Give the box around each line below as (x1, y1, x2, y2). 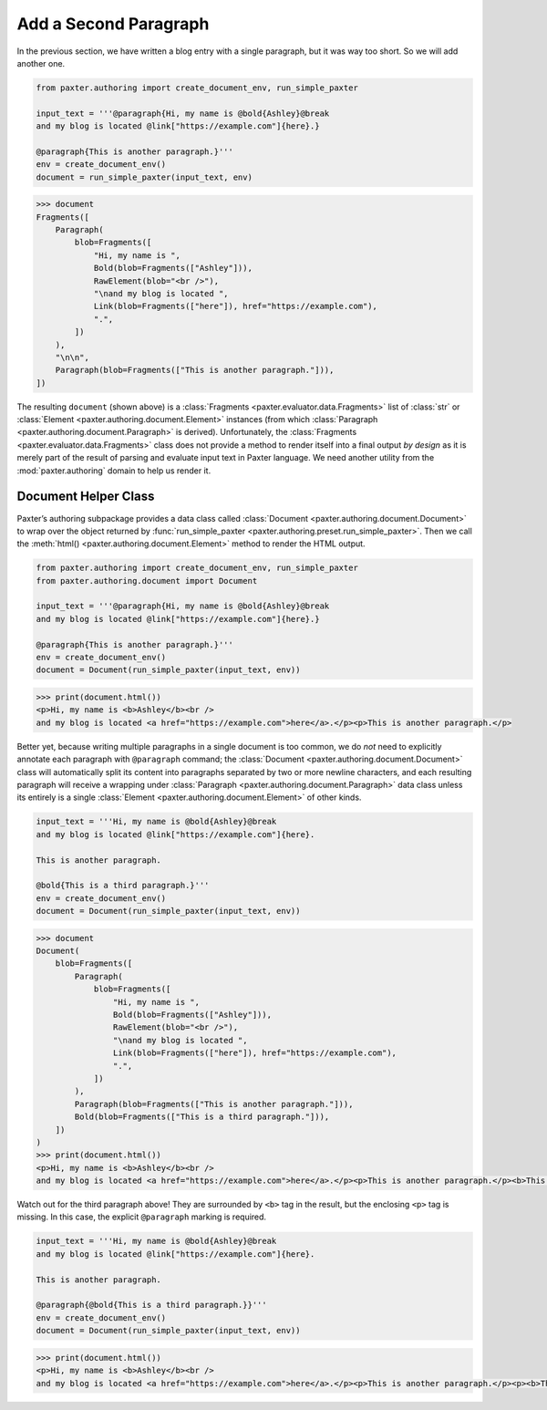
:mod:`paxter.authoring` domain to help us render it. (16, 465, 212, 476)
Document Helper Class (16, 489, 155, 504)
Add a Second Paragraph (16, 14, 210, 34)
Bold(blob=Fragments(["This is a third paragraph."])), (74, 1112, 330, 1122)
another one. (16, 57, 66, 68)
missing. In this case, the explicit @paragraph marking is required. (16, 1211, 267, 1222)
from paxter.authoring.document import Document (36, 575, 258, 586)
